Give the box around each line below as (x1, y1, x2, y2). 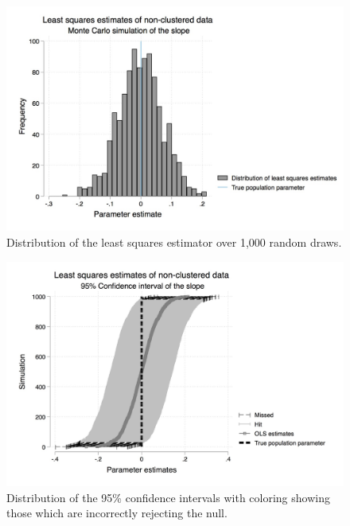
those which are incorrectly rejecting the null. (6, 505, 227, 521)
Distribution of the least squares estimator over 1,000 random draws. (6, 233, 342, 250)
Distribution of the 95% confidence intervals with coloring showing (6, 489, 330, 505)
